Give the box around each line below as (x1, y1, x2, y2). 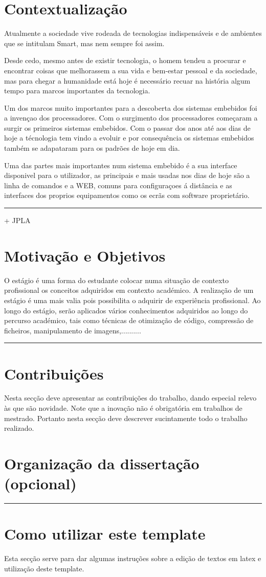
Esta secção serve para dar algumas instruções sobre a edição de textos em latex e (4, 553, 261, 564)
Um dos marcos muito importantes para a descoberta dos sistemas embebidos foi (4, 102, 257, 113)
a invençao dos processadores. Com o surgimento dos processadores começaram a (4, 112, 258, 123)
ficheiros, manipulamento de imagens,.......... (4, 325, 141, 335)
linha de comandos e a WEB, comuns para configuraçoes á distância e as (4, 180, 232, 190)
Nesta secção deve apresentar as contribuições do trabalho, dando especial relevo (4, 392, 257, 403)
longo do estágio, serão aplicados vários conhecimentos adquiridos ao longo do (4, 305, 248, 315)
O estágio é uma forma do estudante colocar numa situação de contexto (4, 274, 229, 285)
